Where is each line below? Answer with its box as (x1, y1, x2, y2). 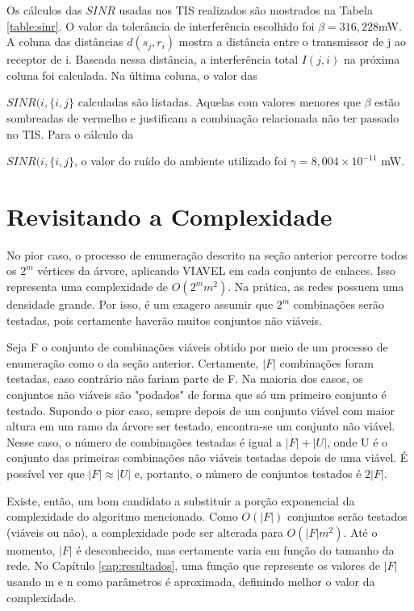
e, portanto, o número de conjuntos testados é (134, 465, 362, 481)
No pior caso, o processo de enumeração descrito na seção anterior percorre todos (6, 246, 408, 263)
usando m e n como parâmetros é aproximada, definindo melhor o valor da (6, 572, 375, 589)
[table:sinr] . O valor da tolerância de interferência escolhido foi (6, 17, 315, 34)
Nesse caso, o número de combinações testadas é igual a (6, 433, 282, 450)
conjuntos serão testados (286, 508, 408, 525)
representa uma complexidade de (6, 278, 169, 295)
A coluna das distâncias (6, 33, 123, 50)
